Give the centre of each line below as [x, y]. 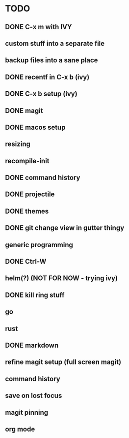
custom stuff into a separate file [55, 43]
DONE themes [27, 211]
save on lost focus [34, 396]
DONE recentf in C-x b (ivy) [47, 77]
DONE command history [43, 178]
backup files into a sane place [52, 60]
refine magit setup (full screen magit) [63, 362]
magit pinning [27, 412]
